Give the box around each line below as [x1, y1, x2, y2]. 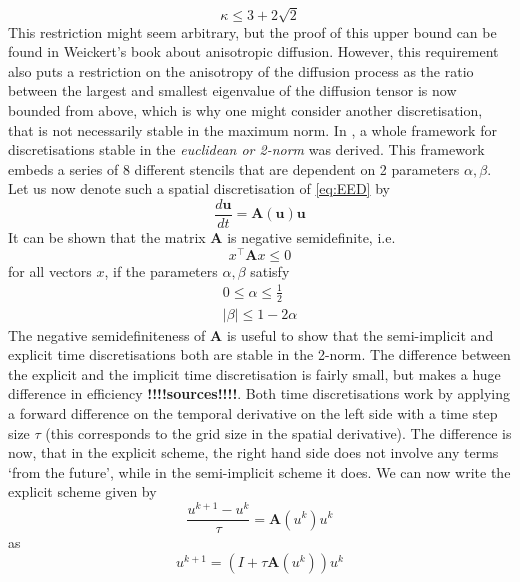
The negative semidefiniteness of [8, 324, 206, 345]
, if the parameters [104, 260, 218, 281]
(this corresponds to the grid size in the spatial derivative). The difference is [45, 422, 512, 443]
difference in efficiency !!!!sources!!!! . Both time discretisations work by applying [8, 383, 511, 404]
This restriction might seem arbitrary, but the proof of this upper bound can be [8, 21, 497, 42]
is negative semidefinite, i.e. [227, 226, 396, 247]
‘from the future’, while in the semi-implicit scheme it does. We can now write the [8, 461, 511, 482]
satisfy [250, 260, 290, 281]
